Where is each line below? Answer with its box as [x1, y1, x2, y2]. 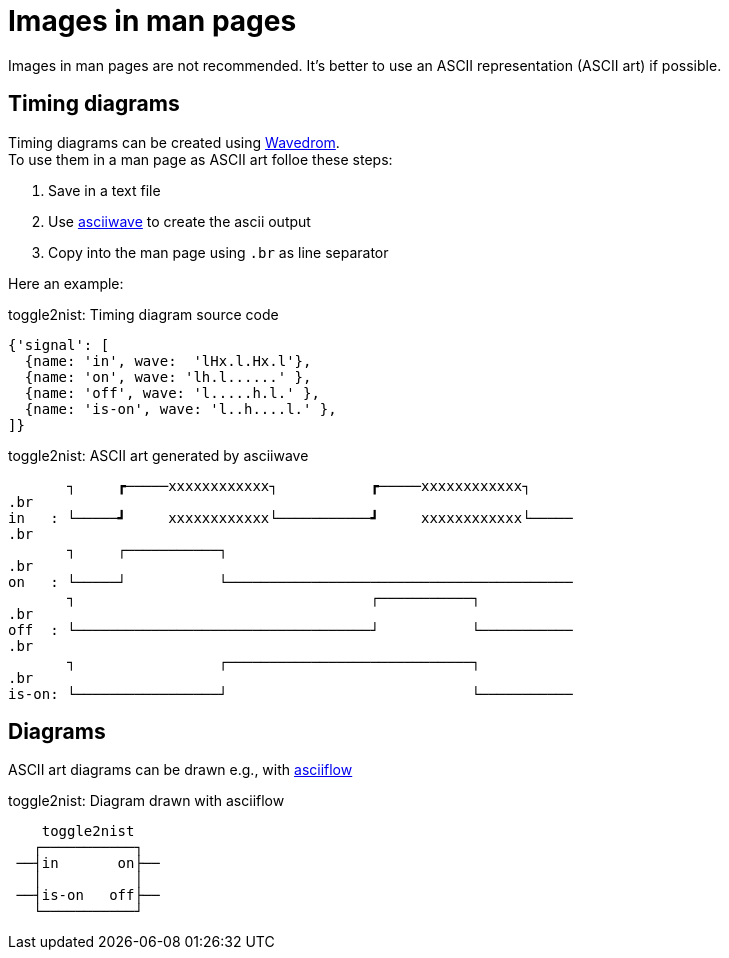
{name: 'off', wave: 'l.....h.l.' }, [24, 384, 320, 401]
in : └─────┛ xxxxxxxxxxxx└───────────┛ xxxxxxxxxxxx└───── [8, 509, 573, 526]
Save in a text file [48, 181, 161, 199]
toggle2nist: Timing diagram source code [8, 305, 279, 323]
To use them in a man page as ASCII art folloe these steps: [8, 150, 393, 168]
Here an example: [8, 274, 124, 292]
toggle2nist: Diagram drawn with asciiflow [8, 792, 285, 810]
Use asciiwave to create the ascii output [48, 212, 311, 230]
